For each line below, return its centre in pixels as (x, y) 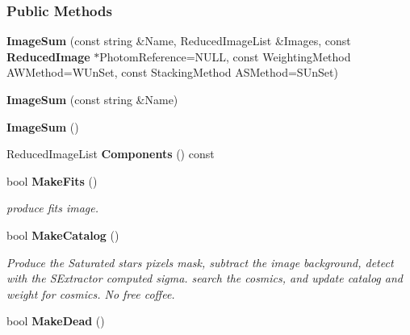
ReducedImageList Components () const (111, 154)
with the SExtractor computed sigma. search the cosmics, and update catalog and (205, 278)
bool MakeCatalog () (63, 234)
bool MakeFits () (52, 180)
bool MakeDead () (56, 321)
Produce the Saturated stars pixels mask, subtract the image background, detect (200, 262)
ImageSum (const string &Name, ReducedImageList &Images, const (179, 41)
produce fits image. (52, 208)
